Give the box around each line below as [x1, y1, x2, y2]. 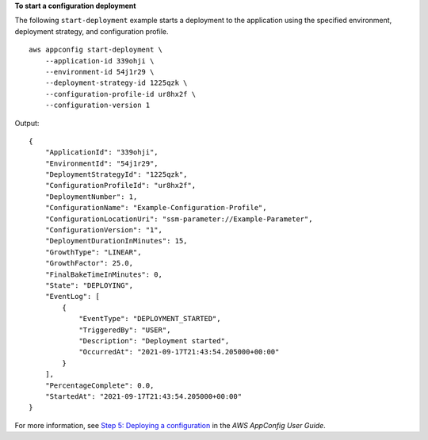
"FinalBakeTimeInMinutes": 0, [44, 270, 162, 279]
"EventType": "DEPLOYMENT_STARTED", [78, 314, 221, 323]
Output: [14, 118, 40, 128]
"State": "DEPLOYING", [44, 281, 134, 289]
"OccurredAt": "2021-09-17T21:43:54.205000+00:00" [78, 347, 280, 357]
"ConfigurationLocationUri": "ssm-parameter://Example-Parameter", [44, 214, 313, 224]
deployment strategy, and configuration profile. [14, 26, 170, 36]
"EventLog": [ [44, 292, 101, 301]
